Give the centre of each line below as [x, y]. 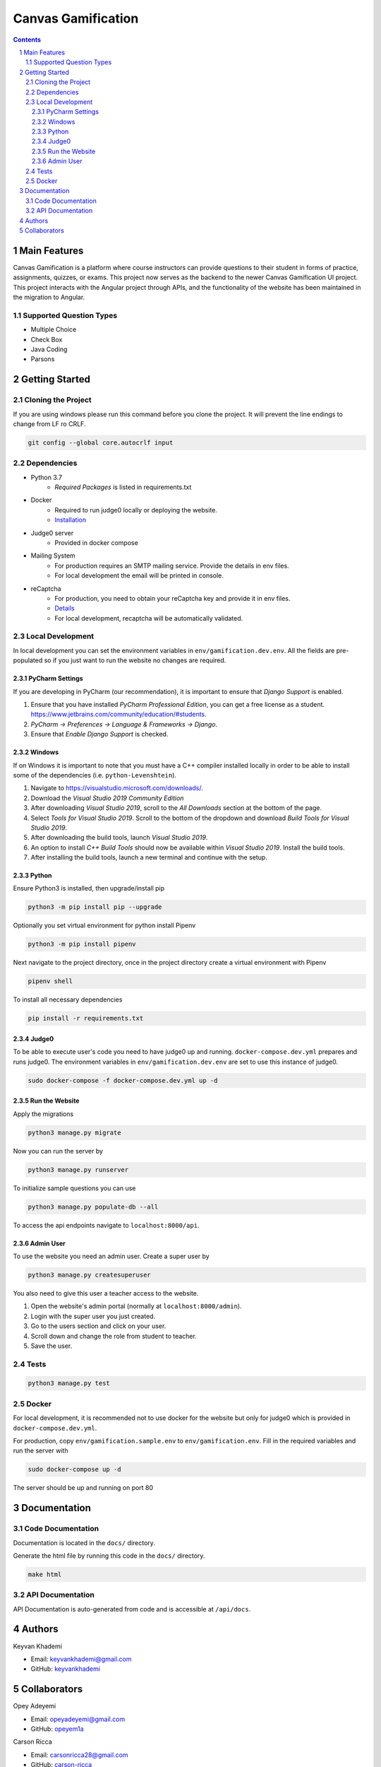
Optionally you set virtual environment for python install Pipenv [104, 925]
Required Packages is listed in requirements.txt [123, 487]
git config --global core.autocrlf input [101, 442]
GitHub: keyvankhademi [65, 1669]
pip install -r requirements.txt [86, 1018]
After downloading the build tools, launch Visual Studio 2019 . [119, 838]
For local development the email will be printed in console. [139, 575]
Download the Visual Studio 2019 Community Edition [107, 798]
